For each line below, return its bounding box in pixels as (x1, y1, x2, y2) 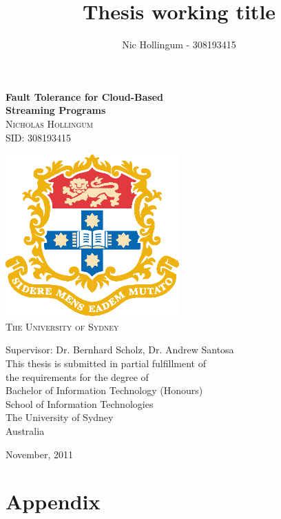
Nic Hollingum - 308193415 (122, 37, 236, 52)
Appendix (6, 487, 101, 516)
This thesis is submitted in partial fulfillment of (6, 356, 206, 371)
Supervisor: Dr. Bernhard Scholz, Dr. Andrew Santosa (6, 342, 234, 357)
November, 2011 (6, 447, 74, 461)
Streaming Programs (6, 103, 106, 117)
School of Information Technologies (6, 396, 154, 411)
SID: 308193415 (6, 130, 72, 144)
